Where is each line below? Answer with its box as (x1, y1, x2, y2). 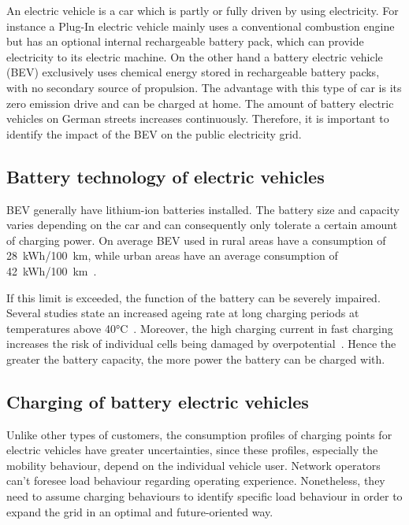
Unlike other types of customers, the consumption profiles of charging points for (6, 426, 392, 442)
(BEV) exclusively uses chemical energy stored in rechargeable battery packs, (6, 64, 380, 80)
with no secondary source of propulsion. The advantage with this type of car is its (6, 79, 402, 95)
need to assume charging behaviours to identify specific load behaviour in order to (6, 488, 403, 505)
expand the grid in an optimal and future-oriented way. (6, 503, 273, 519)
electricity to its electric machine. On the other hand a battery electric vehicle (6, 48, 383, 65)
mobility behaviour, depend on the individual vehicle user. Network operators (6, 457, 381, 473)
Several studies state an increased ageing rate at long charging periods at (6, 305, 359, 321)
